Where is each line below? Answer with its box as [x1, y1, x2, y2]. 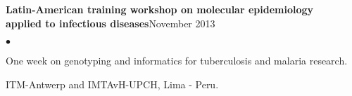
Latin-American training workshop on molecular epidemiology [6, 2, 314, 16]
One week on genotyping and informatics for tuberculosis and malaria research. [6, 53, 348, 68]
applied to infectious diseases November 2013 [6, 15, 215, 30]
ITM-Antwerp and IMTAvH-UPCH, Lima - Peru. [6, 76, 219, 91]
